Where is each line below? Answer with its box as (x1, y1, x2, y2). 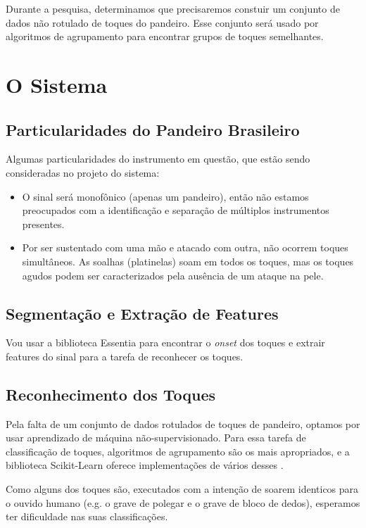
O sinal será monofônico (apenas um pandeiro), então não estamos (22, 189, 309, 203)
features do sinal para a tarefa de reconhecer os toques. (6, 348, 244, 363)
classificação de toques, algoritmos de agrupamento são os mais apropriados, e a (6, 444, 350, 458)
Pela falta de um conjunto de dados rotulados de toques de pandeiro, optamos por (6, 416, 360, 431)
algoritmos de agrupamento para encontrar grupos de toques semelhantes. (6, 29, 324, 44)
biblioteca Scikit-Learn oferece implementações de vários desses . (6, 458, 284, 472)
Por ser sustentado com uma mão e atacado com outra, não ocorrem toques (22, 240, 348, 255)
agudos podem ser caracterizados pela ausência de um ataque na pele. (22, 268, 324, 282)
